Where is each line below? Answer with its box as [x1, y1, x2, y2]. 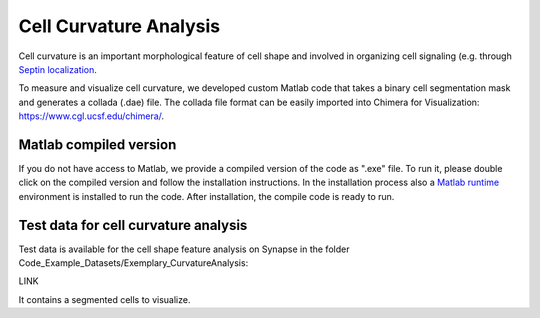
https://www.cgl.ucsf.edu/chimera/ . [18, 110, 165, 122]
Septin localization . [18, 63, 97, 75]
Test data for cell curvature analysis [18, 216, 248, 234]
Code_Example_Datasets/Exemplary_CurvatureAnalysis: [18, 257, 249, 269]
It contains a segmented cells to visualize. [18, 293, 191, 305]
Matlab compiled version [18, 136, 177, 153]
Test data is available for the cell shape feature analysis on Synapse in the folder [18, 243, 350, 255]
